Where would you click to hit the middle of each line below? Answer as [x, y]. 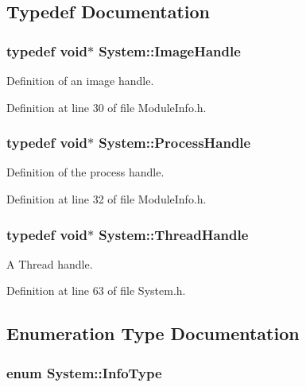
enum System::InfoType [84, 372]
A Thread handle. [50, 263]
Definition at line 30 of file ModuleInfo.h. [107, 107]
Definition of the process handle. [85, 172]
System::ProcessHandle [175, 143]
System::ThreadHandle [174, 234]
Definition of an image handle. [80, 80]
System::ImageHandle [170, 50]
